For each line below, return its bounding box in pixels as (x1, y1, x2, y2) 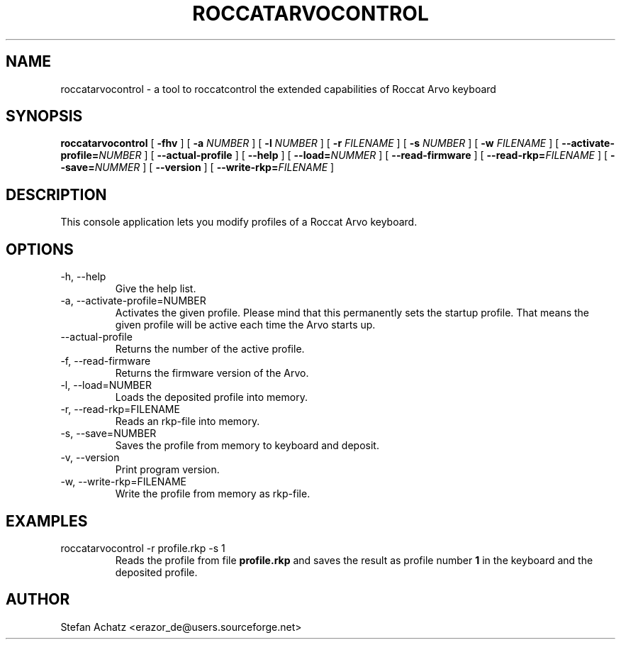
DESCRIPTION (6, 185, 107, 204)
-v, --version (60, 451, 120, 464)
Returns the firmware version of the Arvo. (115, 367, 309, 380)
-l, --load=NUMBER (60, 379, 152, 392)
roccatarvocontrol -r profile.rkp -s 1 (60, 541, 225, 554)
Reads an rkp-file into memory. (115, 415, 260, 428)
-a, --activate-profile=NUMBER (60, 294, 206, 307)
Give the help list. (115, 282, 196, 295)
